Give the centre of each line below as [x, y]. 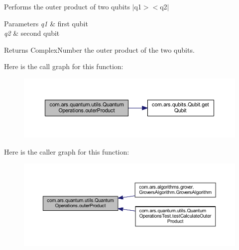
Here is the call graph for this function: [64, 66]
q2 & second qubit [32, 33]
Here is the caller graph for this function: [67, 151]
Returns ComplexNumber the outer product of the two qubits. [99, 49]
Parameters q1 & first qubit [46, 23]
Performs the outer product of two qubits [67, 6]
